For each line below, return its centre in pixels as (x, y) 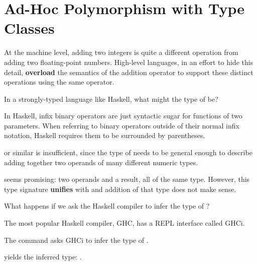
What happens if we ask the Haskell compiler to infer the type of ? (107, 206)
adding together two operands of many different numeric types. (101, 162)
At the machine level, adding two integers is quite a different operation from (121, 52)
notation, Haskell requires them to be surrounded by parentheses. (105, 135)
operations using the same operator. (59, 82)
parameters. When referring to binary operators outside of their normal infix (122, 125)
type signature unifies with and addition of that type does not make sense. (120, 189)
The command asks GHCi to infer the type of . (76, 240)
